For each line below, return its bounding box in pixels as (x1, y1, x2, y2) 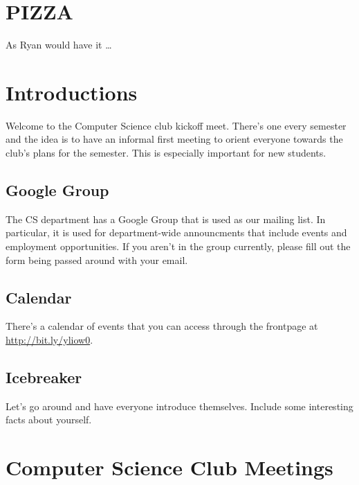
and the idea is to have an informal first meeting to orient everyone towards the (6, 132, 343, 146)
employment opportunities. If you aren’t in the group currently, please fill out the (6, 239, 351, 254)
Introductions (6, 78, 138, 106)
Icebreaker (6, 366, 82, 387)
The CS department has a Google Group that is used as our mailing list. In (6, 211, 326, 226)
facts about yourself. (6, 412, 92, 427)
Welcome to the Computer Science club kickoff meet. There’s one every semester (6, 118, 347, 132)
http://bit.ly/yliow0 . (6, 333, 93, 346)
